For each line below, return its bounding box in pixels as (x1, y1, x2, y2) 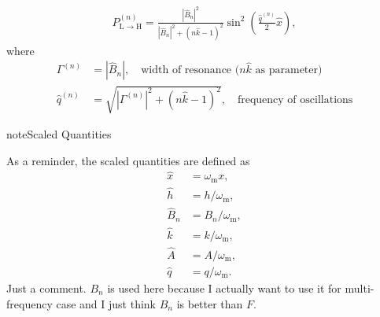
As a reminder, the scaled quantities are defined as (6, 152, 250, 168)
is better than (176, 295, 243, 311)
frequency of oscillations (237, 94, 353, 105)
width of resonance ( (141, 65, 240, 76)
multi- (345, 279, 374, 296)
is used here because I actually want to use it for (107, 279, 341, 296)
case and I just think (56, 295, 156, 311)
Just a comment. (6, 279, 87, 296)
